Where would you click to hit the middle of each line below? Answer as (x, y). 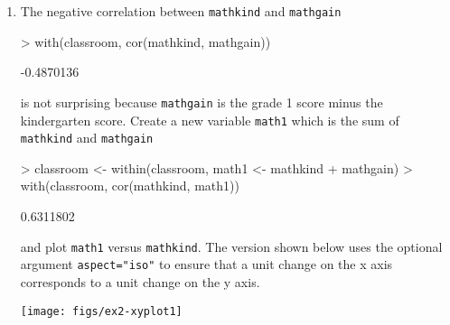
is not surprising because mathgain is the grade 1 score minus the (202, 102)
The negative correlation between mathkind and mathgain (181, 11)
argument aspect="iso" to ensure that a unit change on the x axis (206, 264)
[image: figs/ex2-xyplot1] (101, 311)
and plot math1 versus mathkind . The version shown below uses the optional (231, 246)
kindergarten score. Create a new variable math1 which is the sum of (210, 120)
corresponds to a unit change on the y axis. (140, 281)
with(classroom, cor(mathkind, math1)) (130, 186)
